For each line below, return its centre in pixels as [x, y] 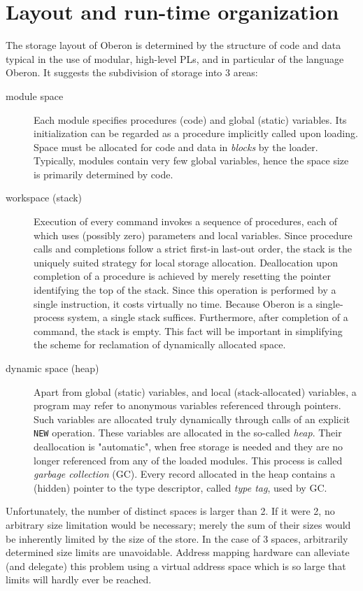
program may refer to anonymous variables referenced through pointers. [187, 405]
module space [35, 95]
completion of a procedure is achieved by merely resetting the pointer [182, 276]
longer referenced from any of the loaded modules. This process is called [188, 460]
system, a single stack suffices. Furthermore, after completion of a [208, 317]
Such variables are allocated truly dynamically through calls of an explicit [192, 419]
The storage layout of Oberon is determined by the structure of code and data [173, 45]
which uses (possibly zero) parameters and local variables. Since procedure [193, 235]
